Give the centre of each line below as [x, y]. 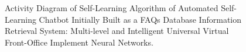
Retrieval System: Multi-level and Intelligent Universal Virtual [117, 31]
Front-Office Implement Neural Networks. [79, 42]
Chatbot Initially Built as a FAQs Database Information [140, 19]
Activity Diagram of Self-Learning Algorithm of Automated [112, 8]
